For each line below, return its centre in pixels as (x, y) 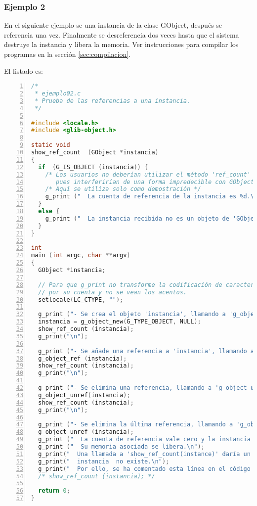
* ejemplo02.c (58, 94)
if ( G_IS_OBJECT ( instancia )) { (93, 167)
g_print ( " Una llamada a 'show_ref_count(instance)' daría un (144, 454)
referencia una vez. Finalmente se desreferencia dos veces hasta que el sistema (122, 34)
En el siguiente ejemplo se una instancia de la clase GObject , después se (113, 25)
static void (51, 145)
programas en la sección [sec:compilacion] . (67, 54)
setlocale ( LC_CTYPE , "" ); (81, 299)
